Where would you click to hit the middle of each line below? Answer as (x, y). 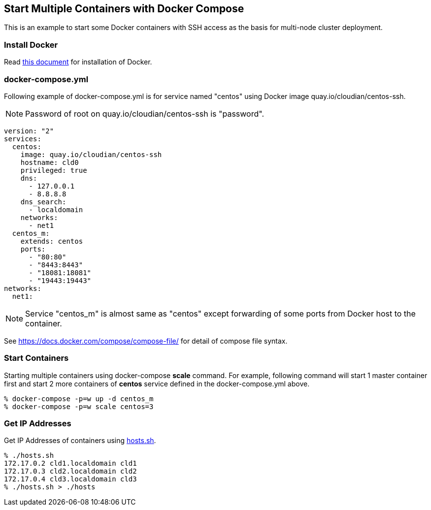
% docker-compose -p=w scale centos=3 (79, 406)
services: (23, 139)
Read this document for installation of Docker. (78, 62)
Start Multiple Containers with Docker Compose (124, 9)
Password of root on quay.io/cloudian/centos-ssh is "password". (145, 113)
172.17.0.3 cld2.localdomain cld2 (70, 471)
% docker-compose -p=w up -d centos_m (79, 398)
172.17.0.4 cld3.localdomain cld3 (70, 479)
